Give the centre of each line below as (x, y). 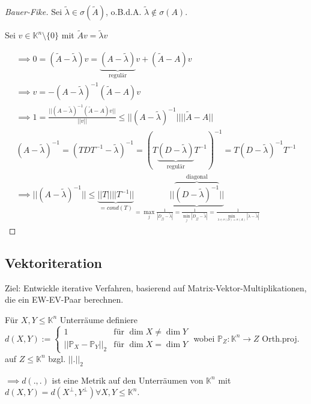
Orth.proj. (281, 338)
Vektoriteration (53, 262)
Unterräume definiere (98, 319)
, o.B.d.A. (123, 11)
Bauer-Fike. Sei (34, 11)
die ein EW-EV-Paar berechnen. (64, 299)
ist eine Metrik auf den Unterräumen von (128, 380)
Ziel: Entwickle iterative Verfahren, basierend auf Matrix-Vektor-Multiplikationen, (156, 287)
